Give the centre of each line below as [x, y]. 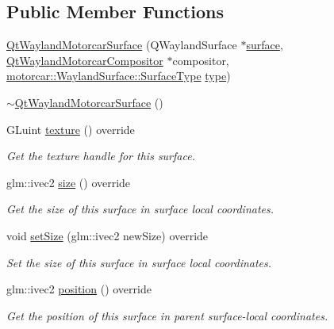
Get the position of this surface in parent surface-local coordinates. [167, 315]
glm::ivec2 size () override [69, 182]
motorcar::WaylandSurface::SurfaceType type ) [119, 76]
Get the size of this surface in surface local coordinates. [140, 209]
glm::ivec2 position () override [79, 289]
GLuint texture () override [71, 129]
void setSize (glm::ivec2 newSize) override [107, 235]
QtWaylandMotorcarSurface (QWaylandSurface [122, 45]
